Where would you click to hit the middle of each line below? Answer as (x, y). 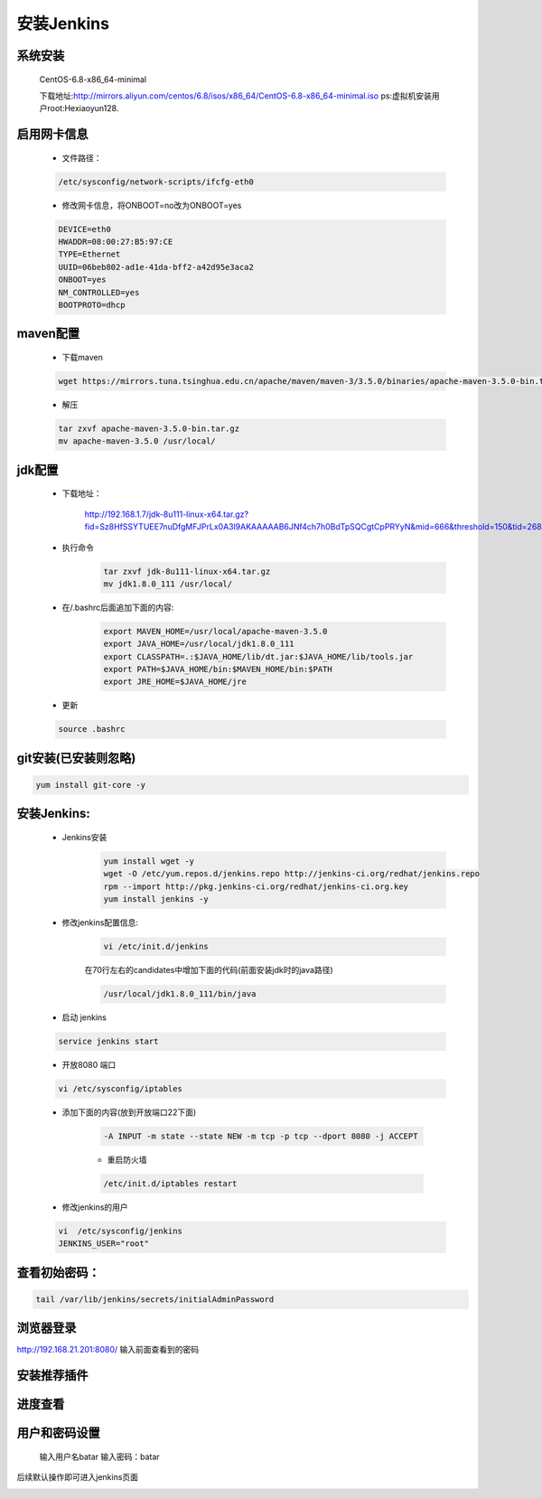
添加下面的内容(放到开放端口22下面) (129, 1112)
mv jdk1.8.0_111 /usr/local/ (168, 584)
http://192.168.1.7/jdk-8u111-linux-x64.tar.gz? (166, 514)
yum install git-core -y (91, 785)
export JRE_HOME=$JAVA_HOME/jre (175, 682)
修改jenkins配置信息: (100, 922)
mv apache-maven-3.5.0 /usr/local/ (137, 441)
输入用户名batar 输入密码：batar (99, 1456)
